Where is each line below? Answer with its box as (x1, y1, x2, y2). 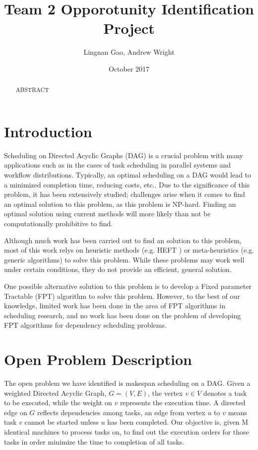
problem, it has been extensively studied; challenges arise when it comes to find (4, 189, 245, 199)
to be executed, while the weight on (4, 397, 112, 408)
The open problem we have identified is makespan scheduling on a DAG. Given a (4, 378, 251, 388)
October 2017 (108, 63, 150, 74)
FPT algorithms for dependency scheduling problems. (4, 320, 167, 330)
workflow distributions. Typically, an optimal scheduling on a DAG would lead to (4, 170, 252, 180)
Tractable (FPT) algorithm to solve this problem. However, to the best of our (4, 290, 240, 301)
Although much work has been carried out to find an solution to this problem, (4, 235, 242, 245)
